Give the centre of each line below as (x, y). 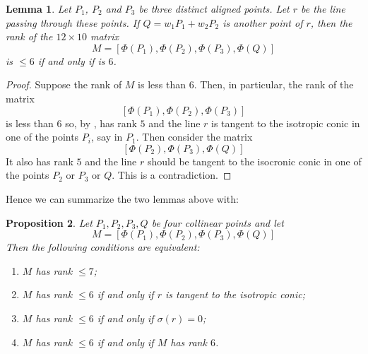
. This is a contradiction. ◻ (172, 175)
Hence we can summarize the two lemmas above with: (122, 198)
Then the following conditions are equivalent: (103, 247)
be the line (323, 8)
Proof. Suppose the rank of (64, 84)
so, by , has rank (101, 123)
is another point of (263, 22)
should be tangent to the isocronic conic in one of (254, 161)
